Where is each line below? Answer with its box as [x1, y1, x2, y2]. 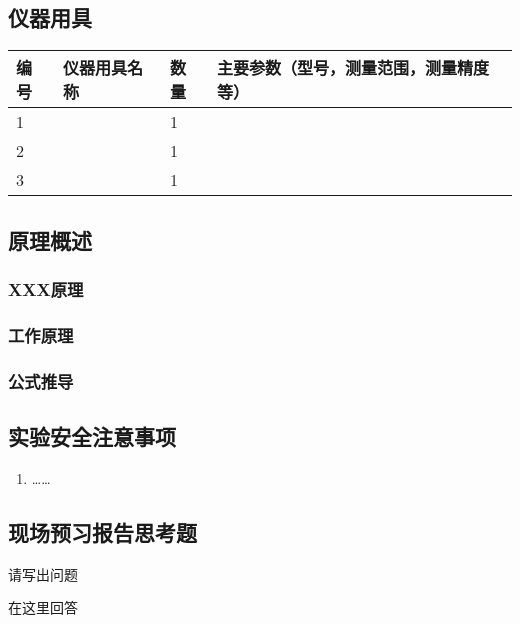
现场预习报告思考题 [8, 516, 197, 547]
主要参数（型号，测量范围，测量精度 [217, 56, 490, 80]
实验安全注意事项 [8, 420, 176, 451]
